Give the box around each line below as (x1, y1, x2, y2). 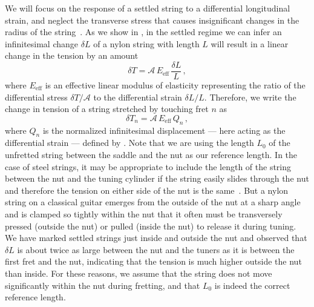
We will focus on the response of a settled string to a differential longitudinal (5, 2, 290, 14)
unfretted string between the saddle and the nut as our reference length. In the (5, 148, 298, 160)
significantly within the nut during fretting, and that (5, 279, 200, 291)
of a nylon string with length (93, 37, 200, 50)
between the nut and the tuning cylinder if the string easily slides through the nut (5, 172, 309, 185)
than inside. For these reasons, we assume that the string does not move (5, 266, 272, 279)
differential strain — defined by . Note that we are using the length (5, 136, 254, 149)
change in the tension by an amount (5, 49, 139, 62)
